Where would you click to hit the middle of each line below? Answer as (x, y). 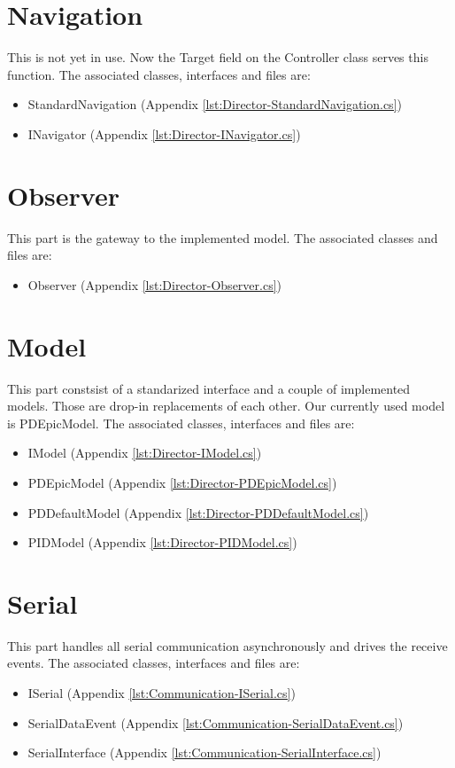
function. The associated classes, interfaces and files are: (159, 74)
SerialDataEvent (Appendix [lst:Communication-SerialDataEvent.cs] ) (216, 722)
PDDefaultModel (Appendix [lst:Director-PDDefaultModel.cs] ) (198, 512)
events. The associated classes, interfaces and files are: (154, 663)
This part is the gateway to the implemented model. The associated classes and (223, 237)
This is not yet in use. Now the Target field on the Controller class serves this (218, 57)
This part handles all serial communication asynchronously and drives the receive (227, 645)
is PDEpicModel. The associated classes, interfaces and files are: (181, 423)
